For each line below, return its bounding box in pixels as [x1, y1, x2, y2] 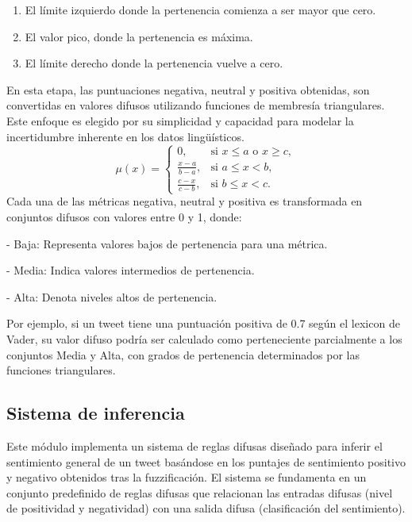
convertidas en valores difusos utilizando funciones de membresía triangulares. [6, 97, 385, 113]
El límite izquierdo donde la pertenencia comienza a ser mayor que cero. [25, 2, 376, 17]
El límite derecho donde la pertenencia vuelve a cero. [25, 55, 283, 71]
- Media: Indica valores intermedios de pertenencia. [6, 262, 255, 278]
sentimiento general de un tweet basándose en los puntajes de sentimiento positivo [6, 453, 406, 470]
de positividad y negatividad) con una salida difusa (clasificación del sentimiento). [6, 500, 406, 516]
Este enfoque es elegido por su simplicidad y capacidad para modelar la [6, 112, 354, 129]
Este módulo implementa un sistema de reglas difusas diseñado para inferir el [6, 437, 383, 454]
